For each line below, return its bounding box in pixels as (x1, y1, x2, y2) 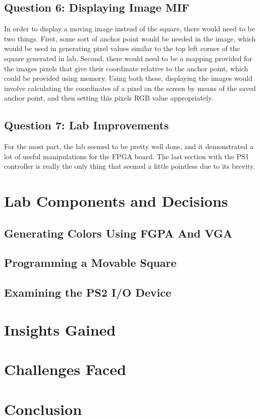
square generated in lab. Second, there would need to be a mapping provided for (4, 53, 252, 63)
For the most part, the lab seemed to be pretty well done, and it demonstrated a (4, 141, 253, 152)
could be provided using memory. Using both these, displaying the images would (4, 73, 253, 83)
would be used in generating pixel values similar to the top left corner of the (4, 43, 240, 54)
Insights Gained (4, 319, 116, 340)
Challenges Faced (4, 359, 126, 380)
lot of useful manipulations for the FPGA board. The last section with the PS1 (4, 151, 249, 161)
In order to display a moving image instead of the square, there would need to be (4, 23, 255, 34)
